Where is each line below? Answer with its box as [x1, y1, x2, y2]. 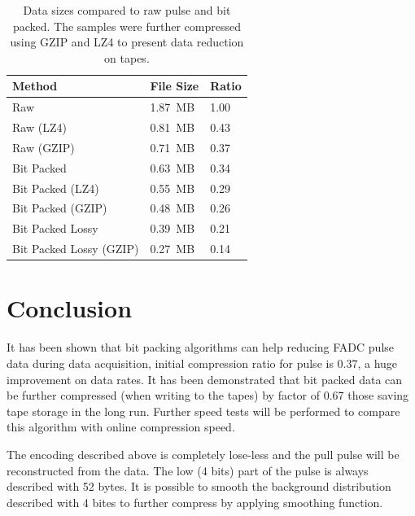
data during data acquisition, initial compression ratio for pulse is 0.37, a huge [7, 354, 398, 371]
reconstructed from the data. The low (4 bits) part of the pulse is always [7, 461, 369, 479]
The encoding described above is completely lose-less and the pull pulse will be [7, 445, 400, 462]
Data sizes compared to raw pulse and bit [23, 2, 231, 18]
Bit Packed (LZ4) [12, 179, 99, 196]
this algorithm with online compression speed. [7, 418, 235, 435]
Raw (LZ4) [12, 119, 67, 136]
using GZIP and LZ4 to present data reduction [10, 33, 244, 50]
